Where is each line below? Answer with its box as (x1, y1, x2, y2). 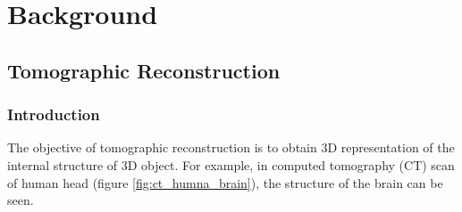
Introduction (7, 103, 100, 126)
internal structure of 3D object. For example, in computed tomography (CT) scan (7, 155, 455, 174)
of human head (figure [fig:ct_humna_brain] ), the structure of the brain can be (7, 173, 443, 192)
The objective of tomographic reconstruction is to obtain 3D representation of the (7, 138, 455, 157)
